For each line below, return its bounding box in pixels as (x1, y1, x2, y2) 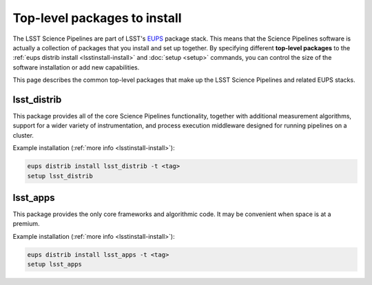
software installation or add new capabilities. (12, 63, 140, 72)
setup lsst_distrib (27, 172, 93, 180)
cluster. (12, 131, 34, 139)
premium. (12, 220, 41, 228)
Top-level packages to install (12, 10, 182, 25)
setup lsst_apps (27, 260, 83, 268)
